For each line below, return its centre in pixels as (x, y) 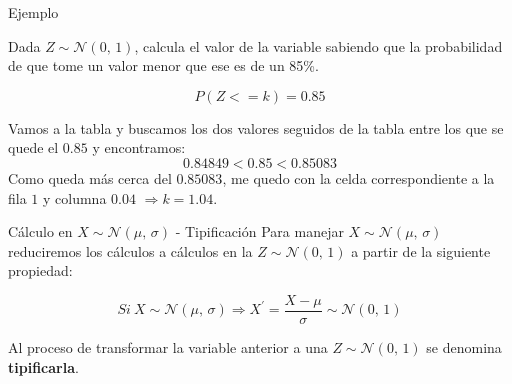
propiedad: (40, 270)
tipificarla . (43, 366)
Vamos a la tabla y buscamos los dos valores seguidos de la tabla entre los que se (256, 127)
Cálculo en (40, 231)
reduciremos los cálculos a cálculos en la (130, 250)
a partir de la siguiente (421, 250)
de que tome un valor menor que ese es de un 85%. (163, 65)
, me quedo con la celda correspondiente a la (358, 177)
